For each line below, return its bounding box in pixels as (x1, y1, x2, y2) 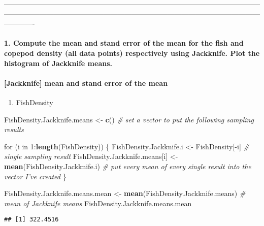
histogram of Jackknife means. (4, 57, 112, 68)
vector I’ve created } (4, 171, 67, 181)
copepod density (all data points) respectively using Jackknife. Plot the (4, 47, 260, 58)
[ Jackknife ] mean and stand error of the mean (4, 77, 168, 88)
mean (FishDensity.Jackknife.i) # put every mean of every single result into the (4, 160, 251, 171)
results (4, 124, 24, 135)
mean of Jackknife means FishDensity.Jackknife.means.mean (4, 198, 192, 208)
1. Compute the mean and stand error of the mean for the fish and (4, 38, 244, 48)
